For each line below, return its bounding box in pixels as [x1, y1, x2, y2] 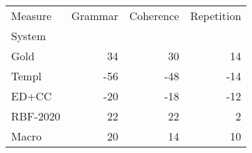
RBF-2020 [11, 108, 60, 124]
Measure [11, 8, 52, 24]
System [11, 28, 46, 44]
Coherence [129, 8, 179, 24]
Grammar [71, 8, 118, 24]
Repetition [190, 8, 242, 24]
